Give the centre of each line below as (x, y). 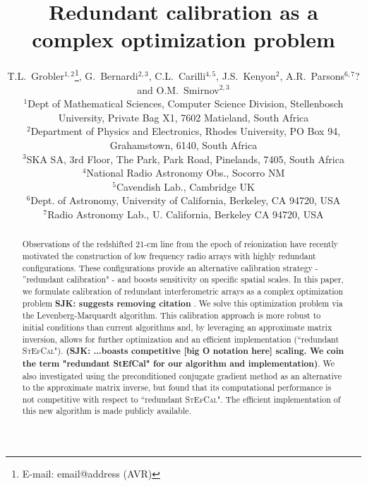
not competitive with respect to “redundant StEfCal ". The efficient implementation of (181, 399)
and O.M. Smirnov (178, 89)
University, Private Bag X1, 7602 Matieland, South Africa (183, 117)
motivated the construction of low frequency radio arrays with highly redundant (169, 255)
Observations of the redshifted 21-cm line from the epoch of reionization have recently (180, 244)
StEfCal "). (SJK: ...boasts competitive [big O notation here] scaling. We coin (183, 351)
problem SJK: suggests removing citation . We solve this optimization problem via (182, 303)
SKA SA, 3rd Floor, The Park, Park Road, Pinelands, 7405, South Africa (185, 159)
